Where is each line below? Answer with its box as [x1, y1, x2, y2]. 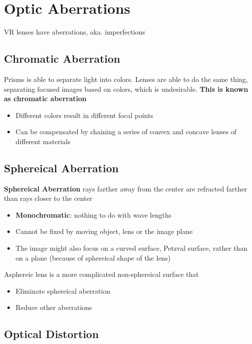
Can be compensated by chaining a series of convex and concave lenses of [15, 126, 237, 137]
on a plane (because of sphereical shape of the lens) [15, 252, 171, 263]
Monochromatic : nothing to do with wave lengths [15, 209, 172, 220]
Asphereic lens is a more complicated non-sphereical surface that [4, 269, 199, 279]
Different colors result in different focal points [15, 110, 154, 120]
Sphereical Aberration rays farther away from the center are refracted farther [4, 183, 247, 193]
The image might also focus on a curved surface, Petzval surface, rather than [15, 243, 248, 253]
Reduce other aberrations [15, 302, 92, 312]
